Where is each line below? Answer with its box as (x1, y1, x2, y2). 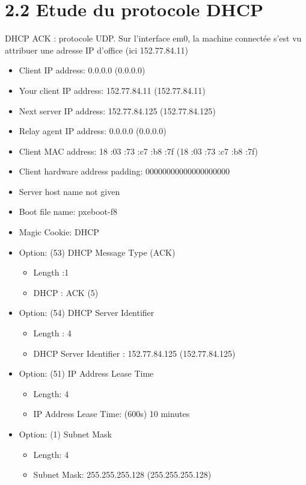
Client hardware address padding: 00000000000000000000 (19, 165, 230, 178)
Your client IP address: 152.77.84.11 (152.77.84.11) (19, 84, 206, 96)
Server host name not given (19, 185, 120, 197)
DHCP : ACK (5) (33, 286, 99, 298)
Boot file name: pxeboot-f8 (19, 205, 117, 218)
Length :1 (33, 266, 69, 279)
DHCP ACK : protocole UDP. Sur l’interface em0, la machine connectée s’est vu (5, 32, 302, 45)
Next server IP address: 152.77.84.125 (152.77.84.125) (19, 104, 216, 117)
